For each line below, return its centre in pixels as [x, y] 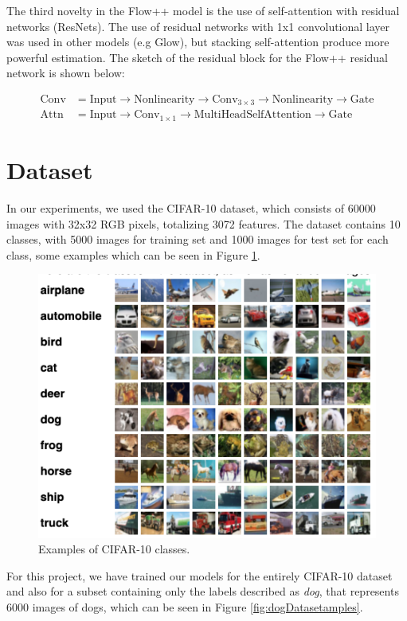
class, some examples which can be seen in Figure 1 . [133, 254]
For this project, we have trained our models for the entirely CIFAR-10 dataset [200, 575]
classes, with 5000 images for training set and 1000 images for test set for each [198, 239]
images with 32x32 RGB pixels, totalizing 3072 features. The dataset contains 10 [203, 223]
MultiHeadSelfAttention [252, 115]
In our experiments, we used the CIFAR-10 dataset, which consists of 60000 [191, 208]
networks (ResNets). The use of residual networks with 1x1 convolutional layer [198, 26]
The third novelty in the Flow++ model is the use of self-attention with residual [203, 10]
